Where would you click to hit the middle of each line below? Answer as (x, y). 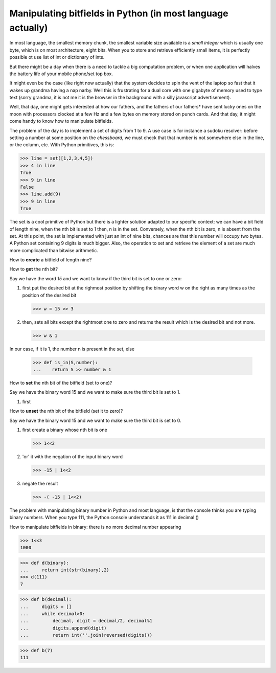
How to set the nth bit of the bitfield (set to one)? (61, 383)
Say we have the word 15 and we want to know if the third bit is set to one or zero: (96, 278)
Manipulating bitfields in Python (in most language (119, 13)
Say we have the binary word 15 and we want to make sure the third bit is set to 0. (95, 420)
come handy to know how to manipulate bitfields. (61, 121)
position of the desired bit (49, 295)
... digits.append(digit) (63, 628)
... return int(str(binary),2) (65, 570)
